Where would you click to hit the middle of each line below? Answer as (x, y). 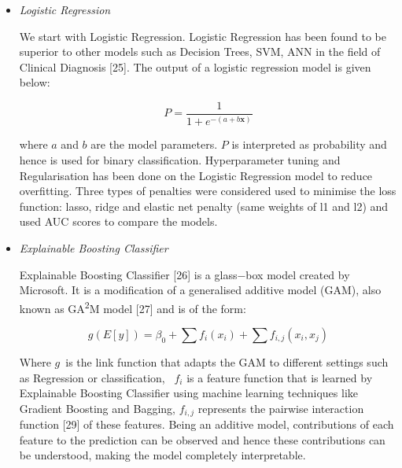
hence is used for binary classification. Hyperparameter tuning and (180, 159)
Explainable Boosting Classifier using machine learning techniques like (189, 393)
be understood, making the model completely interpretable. (162, 455)
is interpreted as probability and (309, 144)
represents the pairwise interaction (281, 408)
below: (35, 82)
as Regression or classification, (92, 377)
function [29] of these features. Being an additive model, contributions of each (207, 424)
